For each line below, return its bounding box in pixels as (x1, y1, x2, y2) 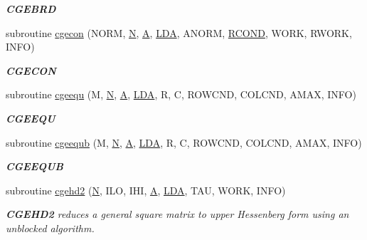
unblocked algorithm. (6, 220, 95, 235)
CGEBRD (6, 1, 56, 16)
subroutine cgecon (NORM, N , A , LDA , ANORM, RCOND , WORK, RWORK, (6, 25, 352, 40)
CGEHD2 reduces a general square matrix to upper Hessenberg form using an (6, 207, 349, 221)
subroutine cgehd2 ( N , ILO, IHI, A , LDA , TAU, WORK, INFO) (6, 182, 286, 197)
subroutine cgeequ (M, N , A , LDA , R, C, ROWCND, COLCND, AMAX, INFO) (6, 87, 356, 102)
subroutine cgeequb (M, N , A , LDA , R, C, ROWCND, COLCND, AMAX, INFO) (6, 135, 362, 150)
